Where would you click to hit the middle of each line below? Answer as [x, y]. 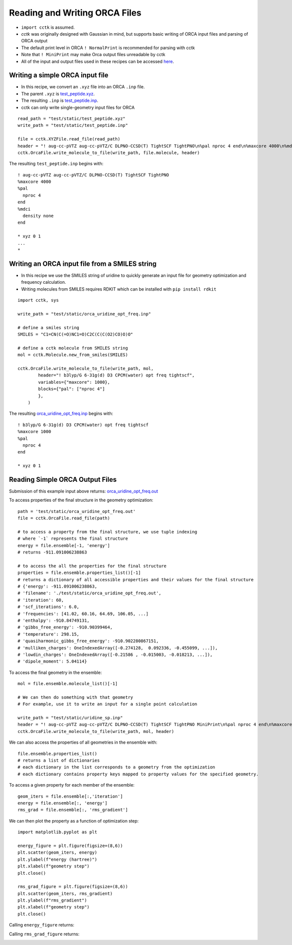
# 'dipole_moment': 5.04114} [52, 661]
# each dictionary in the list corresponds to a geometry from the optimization [117, 767]
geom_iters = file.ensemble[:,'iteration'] [70, 796]
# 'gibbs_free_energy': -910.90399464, [65, 627]
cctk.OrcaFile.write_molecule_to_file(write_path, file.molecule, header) [109, 153]
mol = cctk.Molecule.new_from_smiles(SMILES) [73, 355]
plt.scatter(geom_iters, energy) [57, 853]
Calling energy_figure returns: [42, 925]
